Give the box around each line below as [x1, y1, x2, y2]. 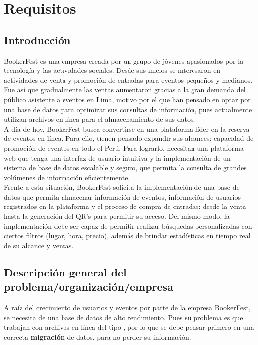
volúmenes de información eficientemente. [4, 172, 130, 182]
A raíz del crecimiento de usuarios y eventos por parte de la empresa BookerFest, [4, 302, 251, 313]
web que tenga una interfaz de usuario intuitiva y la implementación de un [4, 152, 231, 163]
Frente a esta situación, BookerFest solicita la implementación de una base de [4, 182, 240, 192]
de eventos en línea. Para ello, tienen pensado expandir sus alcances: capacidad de [4, 133, 254, 143]
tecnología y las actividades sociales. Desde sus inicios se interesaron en [4, 65, 221, 75]
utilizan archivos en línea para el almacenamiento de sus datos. [4, 114, 195, 124]
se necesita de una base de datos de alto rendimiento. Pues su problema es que [4, 312, 243, 322]
